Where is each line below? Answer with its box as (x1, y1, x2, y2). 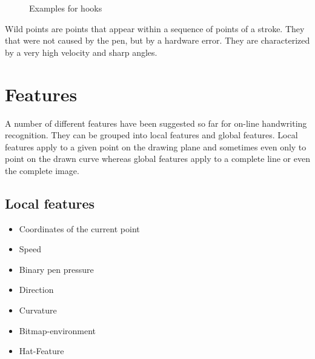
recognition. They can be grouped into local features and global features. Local (5, 129, 298, 141)
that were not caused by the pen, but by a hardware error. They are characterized (5, 34, 310, 47)
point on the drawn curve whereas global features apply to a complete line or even (5, 152, 310, 165)
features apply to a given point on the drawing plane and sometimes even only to (5, 140, 307, 153)
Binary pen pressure (19, 263, 94, 275)
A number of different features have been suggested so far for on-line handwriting (5, 116, 307, 129)
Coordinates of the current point (19, 222, 140, 235)
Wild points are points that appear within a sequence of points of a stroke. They (5, 22, 305, 35)
